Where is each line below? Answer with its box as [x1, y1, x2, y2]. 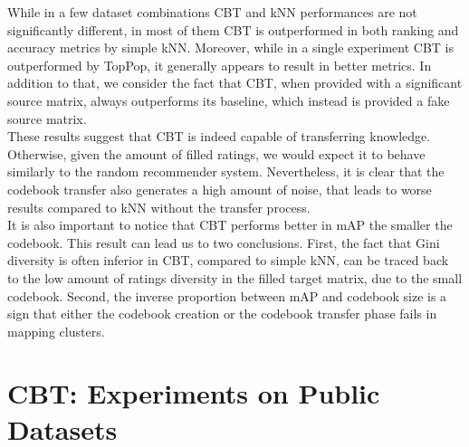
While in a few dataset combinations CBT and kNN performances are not [7, 3, 417, 21]
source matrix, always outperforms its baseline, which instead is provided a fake [7, 90, 450, 109]
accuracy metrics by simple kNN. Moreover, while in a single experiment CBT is [7, 38, 454, 57]
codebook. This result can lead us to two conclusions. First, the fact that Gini [7, 233, 440, 252]
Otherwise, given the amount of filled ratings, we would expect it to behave [7, 144, 426, 163]
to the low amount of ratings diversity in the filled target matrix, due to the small [7, 268, 463, 287]
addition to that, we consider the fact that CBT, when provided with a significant [7, 73, 463, 92]
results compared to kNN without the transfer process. [7, 197, 311, 216]
